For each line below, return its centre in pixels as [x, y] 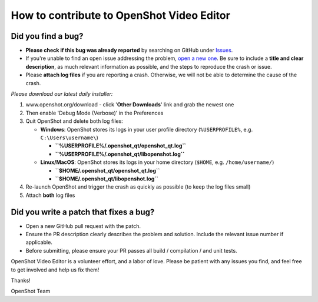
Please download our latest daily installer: [62, 94]
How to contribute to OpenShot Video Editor [121, 15]
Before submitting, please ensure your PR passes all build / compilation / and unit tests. [132, 250]
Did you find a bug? [47, 36]
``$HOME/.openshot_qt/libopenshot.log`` [107, 179]
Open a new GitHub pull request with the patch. [83, 226]
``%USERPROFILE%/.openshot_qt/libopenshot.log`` [120, 154]
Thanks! [21, 280]
